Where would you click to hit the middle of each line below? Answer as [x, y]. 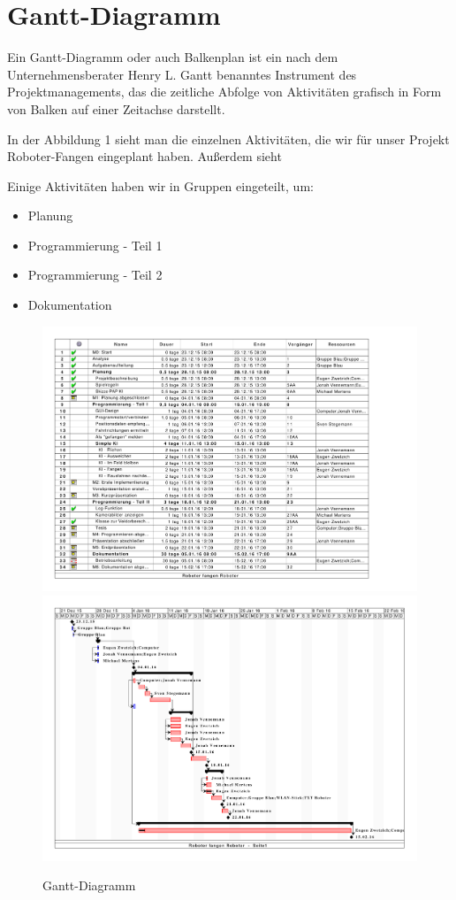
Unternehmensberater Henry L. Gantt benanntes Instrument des [182, 74]
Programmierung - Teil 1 [95, 245]
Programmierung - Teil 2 [95, 275]
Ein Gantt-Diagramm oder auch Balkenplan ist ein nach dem [173, 57]
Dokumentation [70, 305]
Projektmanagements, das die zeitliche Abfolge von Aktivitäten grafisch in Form [224, 92]
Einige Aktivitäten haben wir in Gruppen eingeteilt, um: [160, 185]
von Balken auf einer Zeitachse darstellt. [116, 108]
